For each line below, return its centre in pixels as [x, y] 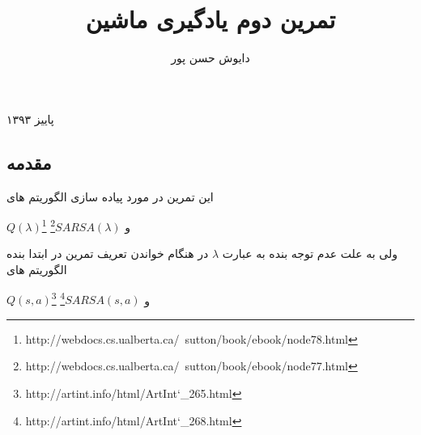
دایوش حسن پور [210, 58]
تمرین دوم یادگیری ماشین [210, 19]
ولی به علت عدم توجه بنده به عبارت [310, 253]
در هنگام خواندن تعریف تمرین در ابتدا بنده [108, 253]
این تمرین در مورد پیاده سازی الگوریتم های [110, 196]
